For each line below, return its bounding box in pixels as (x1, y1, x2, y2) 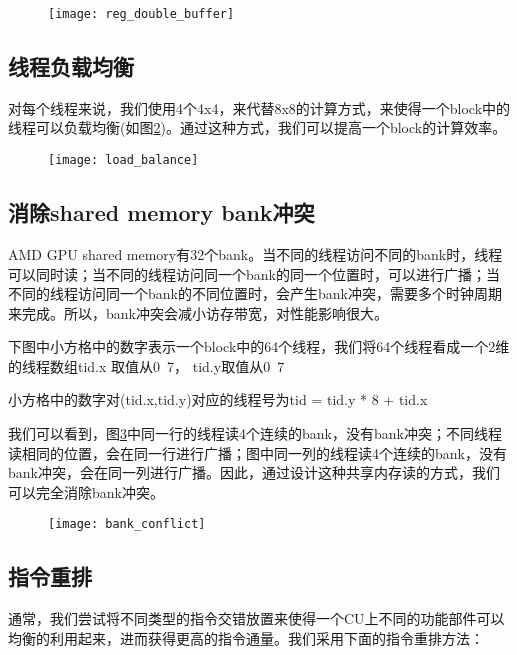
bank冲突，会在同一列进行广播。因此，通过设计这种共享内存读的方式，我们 (8, 462, 500, 483)
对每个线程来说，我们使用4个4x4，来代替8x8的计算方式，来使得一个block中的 (8, 97, 511, 118)
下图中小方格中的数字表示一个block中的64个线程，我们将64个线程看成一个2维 (8, 336, 510, 357)
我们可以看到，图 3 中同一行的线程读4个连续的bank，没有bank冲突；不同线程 (8, 423, 502, 444)
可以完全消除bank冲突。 (8, 481, 164, 502)
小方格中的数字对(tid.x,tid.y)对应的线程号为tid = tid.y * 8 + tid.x (8, 389, 428, 410)
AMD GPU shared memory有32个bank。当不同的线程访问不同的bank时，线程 (8, 243, 503, 264)
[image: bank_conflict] (48, 517, 206, 532)
